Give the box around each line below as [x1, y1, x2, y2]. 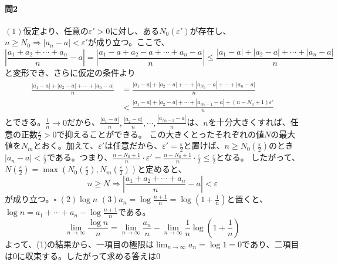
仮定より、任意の [23, 24, 89, 36]
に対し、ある [110, 24, 160, 36]
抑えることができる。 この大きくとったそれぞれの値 [65, 128, 265, 140]
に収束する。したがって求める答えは [17, 249, 157, 261]
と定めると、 [137, 163, 187, 175]
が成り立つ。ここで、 [87, 36, 170, 48]
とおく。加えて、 [33, 139, 99, 152]
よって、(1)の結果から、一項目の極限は [5, 238, 154, 250]
